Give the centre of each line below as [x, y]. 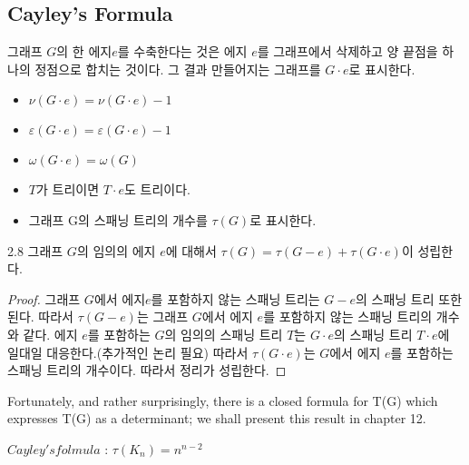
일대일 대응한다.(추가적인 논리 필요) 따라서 [128, 352]
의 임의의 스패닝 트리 [224, 334]
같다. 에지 [50, 334]
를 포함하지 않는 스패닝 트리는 [235, 298]
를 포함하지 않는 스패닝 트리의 [348, 317]
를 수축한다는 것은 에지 [182, 51]
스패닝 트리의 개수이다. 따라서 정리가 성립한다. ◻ [147, 370]
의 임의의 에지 [116, 250]
